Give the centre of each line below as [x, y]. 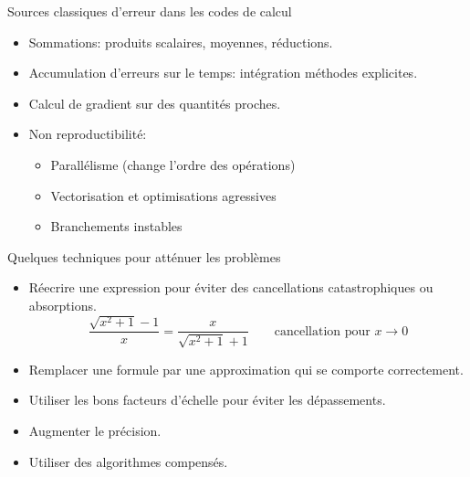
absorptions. [63, 305]
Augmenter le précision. [95, 430]
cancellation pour [322, 331]
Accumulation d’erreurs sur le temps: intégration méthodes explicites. [223, 73]
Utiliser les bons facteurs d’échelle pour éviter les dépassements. [207, 400]
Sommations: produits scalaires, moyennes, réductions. [181, 42]
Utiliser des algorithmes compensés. [128, 461]
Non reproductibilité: [88, 134]
